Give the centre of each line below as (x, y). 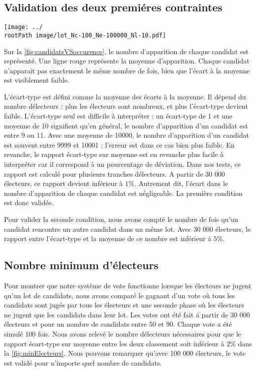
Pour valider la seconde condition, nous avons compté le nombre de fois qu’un (121, 219)
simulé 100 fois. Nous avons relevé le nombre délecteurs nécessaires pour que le (123, 333)
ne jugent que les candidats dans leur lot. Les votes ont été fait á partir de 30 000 (127, 314)
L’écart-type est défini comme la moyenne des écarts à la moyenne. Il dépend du (125, 96)
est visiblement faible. (37, 80)
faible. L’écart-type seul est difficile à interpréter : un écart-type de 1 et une (118, 116)
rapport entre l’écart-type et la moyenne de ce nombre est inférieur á (108, 238)
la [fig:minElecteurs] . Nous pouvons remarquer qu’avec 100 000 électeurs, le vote (125, 353)
